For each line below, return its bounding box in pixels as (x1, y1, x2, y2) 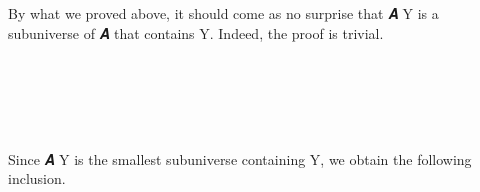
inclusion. (8, 168, 66, 189)
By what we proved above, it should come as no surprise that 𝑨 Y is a (8, 3, 439, 23)
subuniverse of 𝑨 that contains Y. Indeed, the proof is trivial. (8, 22, 384, 43)
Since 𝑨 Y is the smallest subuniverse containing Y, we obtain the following (8, 148, 472, 169)
